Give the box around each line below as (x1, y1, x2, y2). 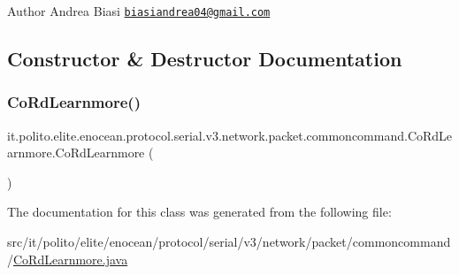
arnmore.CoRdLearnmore (7, 143, 145, 162)
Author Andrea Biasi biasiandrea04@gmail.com (7, 2, 271, 19)
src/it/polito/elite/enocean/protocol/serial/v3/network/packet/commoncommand (7, 233, 451, 251)
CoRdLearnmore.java (13, 249, 128, 268)
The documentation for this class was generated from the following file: (7, 202, 392, 221)
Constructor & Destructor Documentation (7, 45, 402, 73)
